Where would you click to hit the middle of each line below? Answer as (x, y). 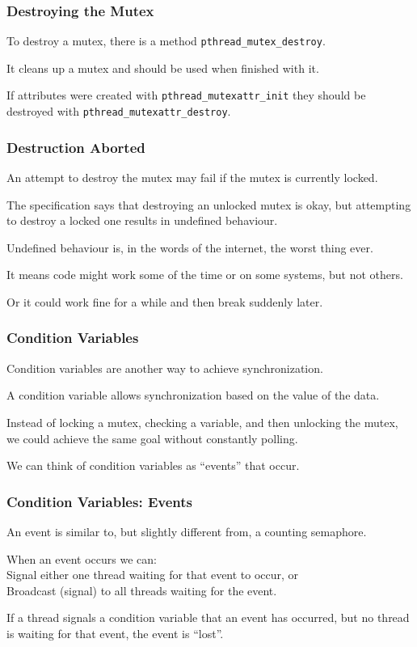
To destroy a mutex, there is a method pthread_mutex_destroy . (166, 41)
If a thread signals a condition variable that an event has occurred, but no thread (208, 617)
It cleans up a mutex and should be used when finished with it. (163, 68)
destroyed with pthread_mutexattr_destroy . (119, 111)
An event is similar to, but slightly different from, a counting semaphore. (187, 531)
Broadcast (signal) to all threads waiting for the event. (142, 590)
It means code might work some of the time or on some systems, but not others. (205, 275)
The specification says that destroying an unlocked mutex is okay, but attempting (209, 204)
